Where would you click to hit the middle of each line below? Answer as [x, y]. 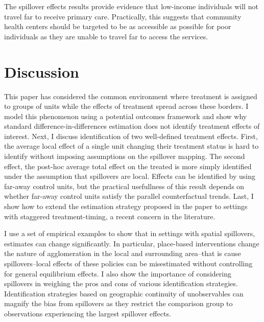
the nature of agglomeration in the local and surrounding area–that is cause [123, 253]
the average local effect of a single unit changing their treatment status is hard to [131, 146]
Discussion [42, 71]
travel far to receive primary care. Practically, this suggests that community [123, 16]
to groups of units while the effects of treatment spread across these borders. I [126, 106]
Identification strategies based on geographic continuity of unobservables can [124, 293]
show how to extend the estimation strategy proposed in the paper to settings [126, 206]
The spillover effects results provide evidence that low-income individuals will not [131, 6]
